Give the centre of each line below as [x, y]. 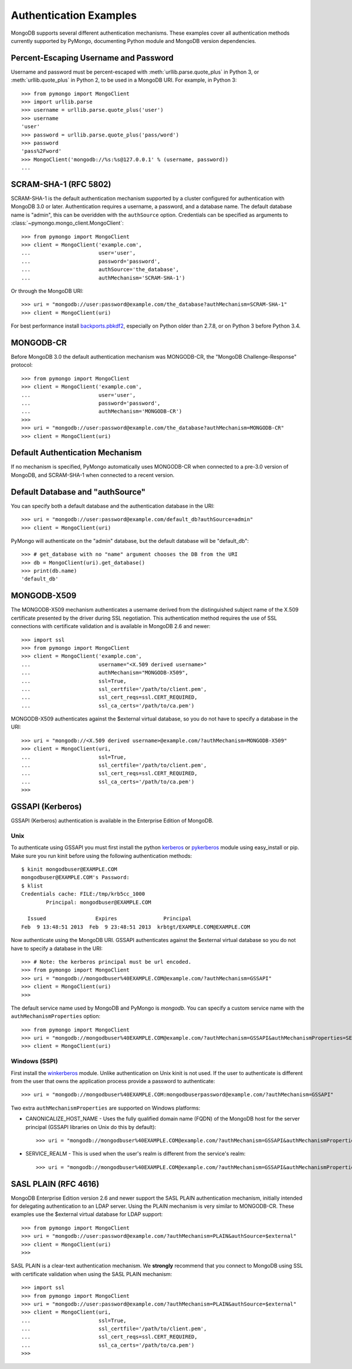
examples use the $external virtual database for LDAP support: [87, 1214]
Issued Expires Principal [109, 919]
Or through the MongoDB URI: [47, 291]
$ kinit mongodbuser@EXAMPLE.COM [69, 869]
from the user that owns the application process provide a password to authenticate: [113, 1081]
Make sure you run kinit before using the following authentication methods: [101, 856]
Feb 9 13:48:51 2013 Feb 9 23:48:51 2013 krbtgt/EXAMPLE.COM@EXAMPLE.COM [136, 927]
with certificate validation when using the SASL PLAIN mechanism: [92, 1274]
